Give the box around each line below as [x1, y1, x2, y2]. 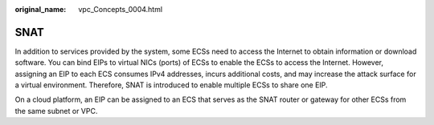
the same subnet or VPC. [14, 106, 98, 115]
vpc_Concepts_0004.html [78, 5, 163, 14]
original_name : [14, 5, 67, 14]
